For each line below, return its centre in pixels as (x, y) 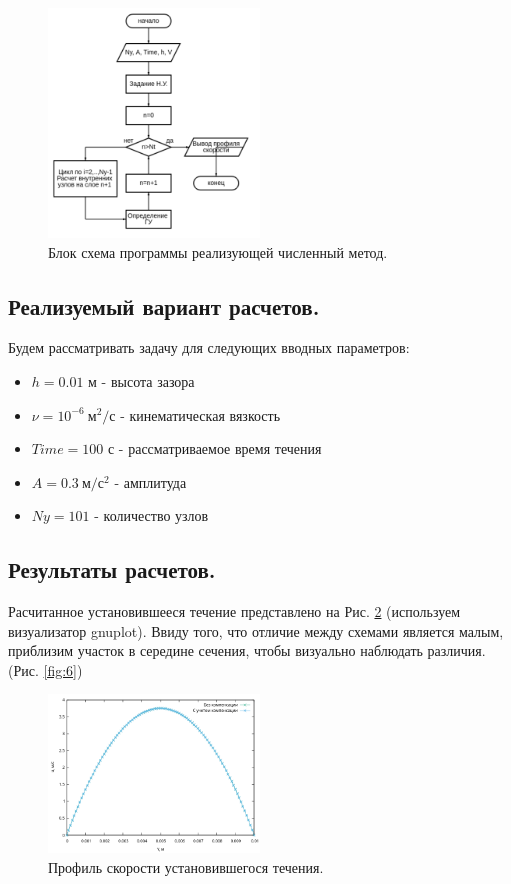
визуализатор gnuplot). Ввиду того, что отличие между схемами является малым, (256, 630)
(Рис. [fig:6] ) (45, 669)
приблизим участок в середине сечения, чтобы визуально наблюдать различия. (247, 650)
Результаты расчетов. (112, 569)
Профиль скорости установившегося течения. (186, 867)
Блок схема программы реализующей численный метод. (218, 251)
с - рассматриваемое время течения (214, 448)
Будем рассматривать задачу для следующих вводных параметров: (209, 347)
